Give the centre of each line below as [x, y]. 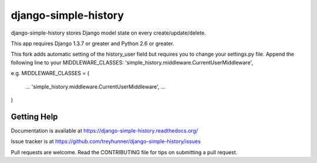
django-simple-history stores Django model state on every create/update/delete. [109, 33]
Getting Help [34, 116]
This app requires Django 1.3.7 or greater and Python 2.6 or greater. [92, 43]
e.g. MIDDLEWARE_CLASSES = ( [50, 73]
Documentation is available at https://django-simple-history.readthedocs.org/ [104, 130]
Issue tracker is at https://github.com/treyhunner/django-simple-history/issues [106, 141]
